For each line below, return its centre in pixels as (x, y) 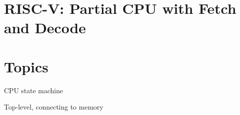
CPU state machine (34, 90)
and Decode (45, 28)
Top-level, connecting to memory (54, 107)
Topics (26, 66)
